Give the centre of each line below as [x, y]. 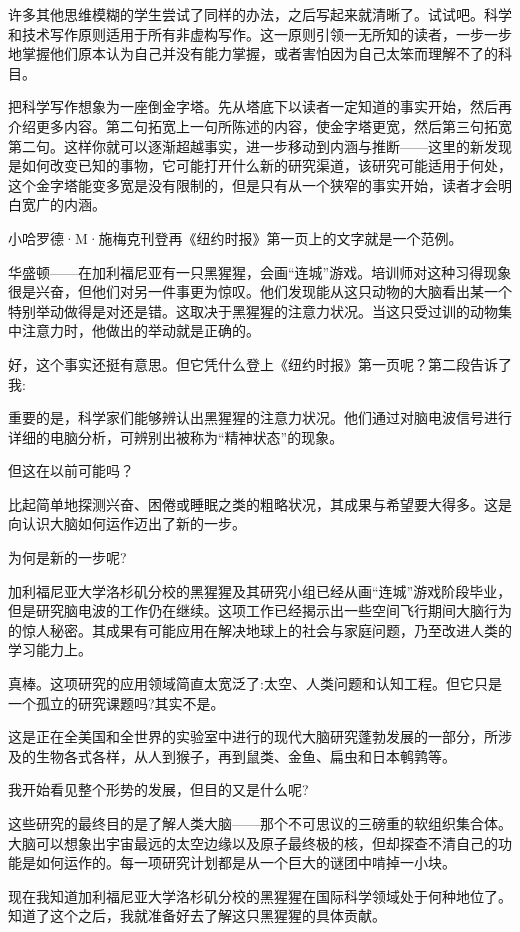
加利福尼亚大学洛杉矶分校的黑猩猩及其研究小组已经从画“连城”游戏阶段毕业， [260, 590]
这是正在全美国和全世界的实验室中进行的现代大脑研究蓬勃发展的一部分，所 [253, 736]
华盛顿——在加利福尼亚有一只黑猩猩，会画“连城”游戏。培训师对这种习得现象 [260, 271]
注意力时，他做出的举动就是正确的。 [140, 330]
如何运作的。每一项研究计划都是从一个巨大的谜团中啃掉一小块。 [245, 862]
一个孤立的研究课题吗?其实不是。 [116, 702]
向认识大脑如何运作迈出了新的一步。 [127, 523]
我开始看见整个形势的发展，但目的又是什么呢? [158, 789]
